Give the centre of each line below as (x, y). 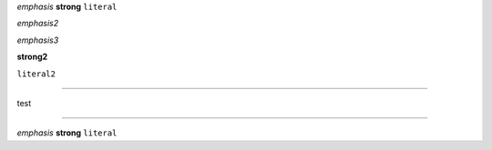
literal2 (36, 74)
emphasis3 (38, 40)
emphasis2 (38, 24)
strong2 (32, 57)
